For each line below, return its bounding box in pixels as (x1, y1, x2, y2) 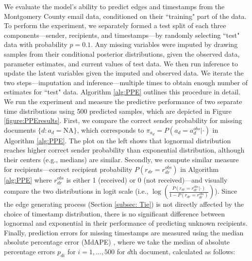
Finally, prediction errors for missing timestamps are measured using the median (4, 227, 244, 237)
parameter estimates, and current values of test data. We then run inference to (4, 58, 238, 68)
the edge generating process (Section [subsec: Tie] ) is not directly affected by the (4, 199, 244, 209)
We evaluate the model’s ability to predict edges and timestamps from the (4, 1, 225, 11)
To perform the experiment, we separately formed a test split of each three (4, 20, 226, 31)
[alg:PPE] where (4, 174, 52, 184)
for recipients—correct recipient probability (4, 164, 133, 174)
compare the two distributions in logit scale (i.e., (4, 186, 149, 196)
